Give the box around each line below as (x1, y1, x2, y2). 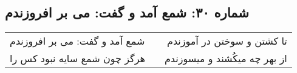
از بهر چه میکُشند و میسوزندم (164, 51, 287, 66)
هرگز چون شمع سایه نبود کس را (10, 51, 145, 66)
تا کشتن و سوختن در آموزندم (166, 34, 287, 48)
